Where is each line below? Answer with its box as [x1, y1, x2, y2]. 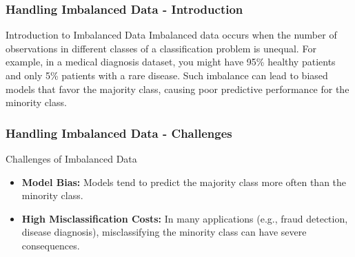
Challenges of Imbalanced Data [6, 152, 137, 165]
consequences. [21, 238, 80, 252]
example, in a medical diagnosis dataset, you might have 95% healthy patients [6, 54, 336, 69]
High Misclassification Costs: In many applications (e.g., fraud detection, [21, 211, 348, 225]
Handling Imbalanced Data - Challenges [6, 124, 232, 141]
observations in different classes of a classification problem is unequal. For [6, 41, 316, 55]
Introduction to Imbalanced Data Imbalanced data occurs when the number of [6, 28, 337, 42]
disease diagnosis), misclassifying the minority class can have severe [21, 225, 307, 239]
